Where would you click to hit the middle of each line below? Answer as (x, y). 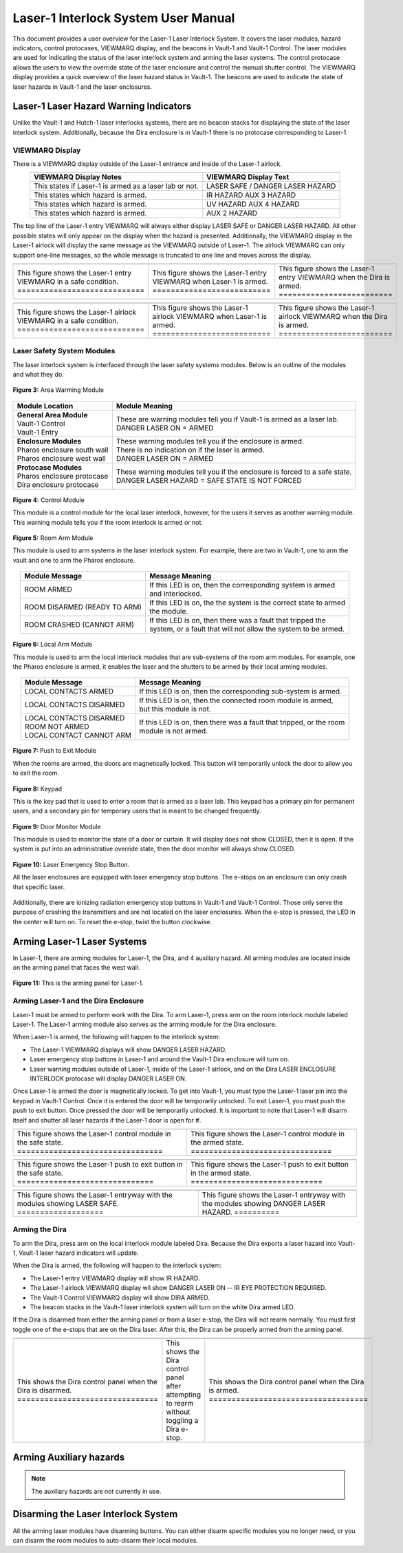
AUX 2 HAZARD (232, 213)
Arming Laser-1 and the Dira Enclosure (78, 1001)
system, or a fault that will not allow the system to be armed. (247, 629)
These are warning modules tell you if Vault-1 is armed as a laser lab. (227, 419)
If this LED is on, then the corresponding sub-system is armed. (240, 691)
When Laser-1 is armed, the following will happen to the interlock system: (116, 1037)
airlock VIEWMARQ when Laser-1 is (210, 316)
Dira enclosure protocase (58, 484)
